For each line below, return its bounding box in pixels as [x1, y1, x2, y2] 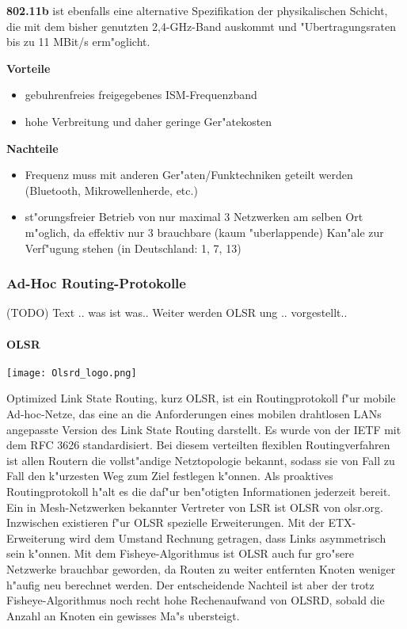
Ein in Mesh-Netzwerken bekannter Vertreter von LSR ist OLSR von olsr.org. [6, 498, 383, 515]
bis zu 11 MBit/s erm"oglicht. [6, 33, 150, 50]
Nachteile [6, 139, 59, 156]
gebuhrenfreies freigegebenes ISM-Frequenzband [25, 86, 257, 103]
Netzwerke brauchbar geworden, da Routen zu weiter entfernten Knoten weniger [6, 560, 396, 577]
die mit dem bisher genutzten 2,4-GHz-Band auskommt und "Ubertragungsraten [6, 17, 397, 34]
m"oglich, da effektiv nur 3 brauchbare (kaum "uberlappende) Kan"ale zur [25, 223, 384, 240]
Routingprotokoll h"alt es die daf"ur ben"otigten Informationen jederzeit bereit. [6, 482, 391, 499]
